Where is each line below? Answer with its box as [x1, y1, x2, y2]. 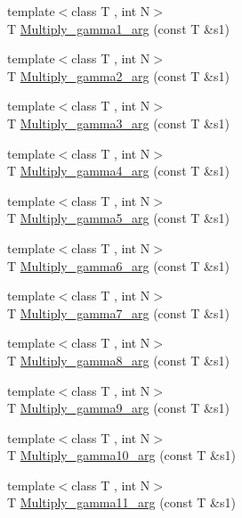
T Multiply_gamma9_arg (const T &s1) [7, 399, 230, 417]
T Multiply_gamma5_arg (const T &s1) [7, 209, 230, 227]
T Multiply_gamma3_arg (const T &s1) [7, 113, 230, 132]
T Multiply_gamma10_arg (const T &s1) [7, 446, 236, 465]
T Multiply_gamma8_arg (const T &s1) [7, 350, 230, 369]
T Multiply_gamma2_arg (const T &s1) [7, 66, 230, 85]
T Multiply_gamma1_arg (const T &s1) [7, 19, 230, 37]
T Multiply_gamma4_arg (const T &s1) [7, 161, 230, 180]
